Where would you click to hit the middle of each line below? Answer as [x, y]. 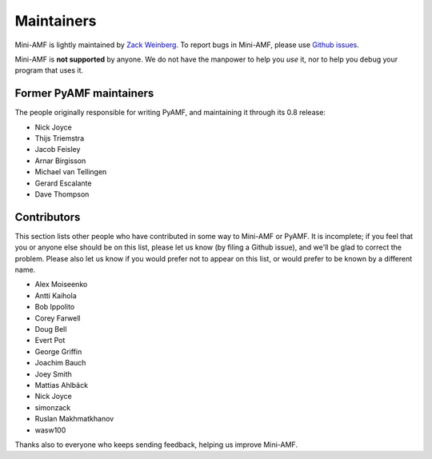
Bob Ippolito [55, 307]
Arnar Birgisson [60, 161]
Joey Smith [53, 374]
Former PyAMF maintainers [84, 93]
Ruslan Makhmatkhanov [74, 419]
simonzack [53, 407]
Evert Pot [50, 341]
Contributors [48, 217]
